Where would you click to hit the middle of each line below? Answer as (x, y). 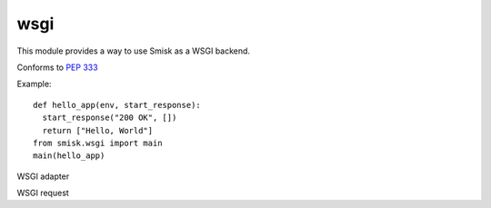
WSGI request (43, 193)
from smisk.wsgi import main (98, 143)
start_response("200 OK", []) (110, 118)
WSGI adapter (43, 176)
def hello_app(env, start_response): (117, 105)
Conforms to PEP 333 (58, 67)
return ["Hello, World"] (98, 130)
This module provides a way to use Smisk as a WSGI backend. (133, 51)
